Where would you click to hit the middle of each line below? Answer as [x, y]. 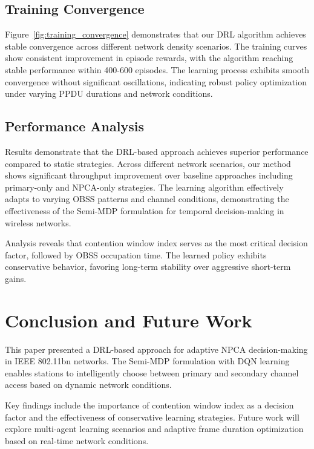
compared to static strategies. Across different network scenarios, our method [148, 163]
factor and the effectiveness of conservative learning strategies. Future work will [152, 417]
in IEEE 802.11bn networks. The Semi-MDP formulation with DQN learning [147, 361]
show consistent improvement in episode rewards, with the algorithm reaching [149, 58]
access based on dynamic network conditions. [88, 385]
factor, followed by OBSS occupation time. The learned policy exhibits [136, 254]
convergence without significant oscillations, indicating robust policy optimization [156, 81]
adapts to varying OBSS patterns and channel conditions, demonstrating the [147, 199]
